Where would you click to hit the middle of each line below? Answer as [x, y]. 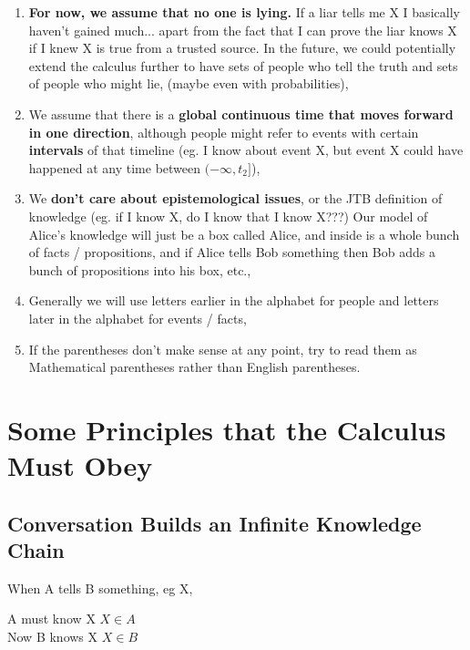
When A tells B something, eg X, [100, 588]
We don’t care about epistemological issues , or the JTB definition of [235, 198]
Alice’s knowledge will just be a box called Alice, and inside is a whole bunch [244, 234]
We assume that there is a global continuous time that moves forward [241, 113]
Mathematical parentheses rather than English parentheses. [194, 367]
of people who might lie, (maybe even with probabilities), [189, 83]
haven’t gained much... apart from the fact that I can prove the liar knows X [243, 30]
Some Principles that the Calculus [227, 429]
